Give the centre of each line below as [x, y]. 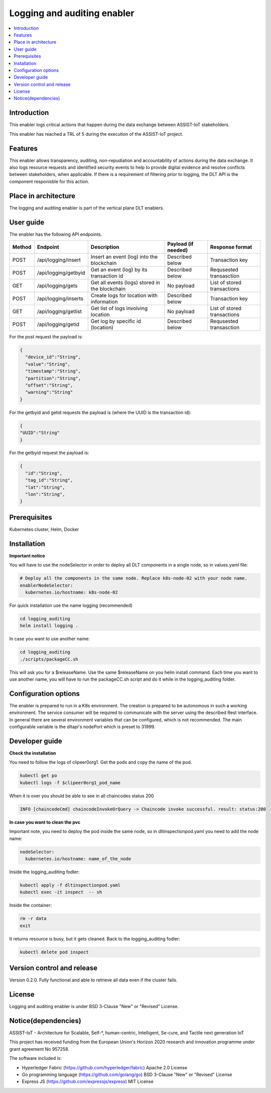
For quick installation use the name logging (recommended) [71, 605]
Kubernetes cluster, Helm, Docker [44, 529]
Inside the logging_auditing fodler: [44, 872]
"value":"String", [48, 364]
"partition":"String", [53, 378]
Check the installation [33, 753]
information [104, 302]
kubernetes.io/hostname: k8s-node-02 [72, 592]
